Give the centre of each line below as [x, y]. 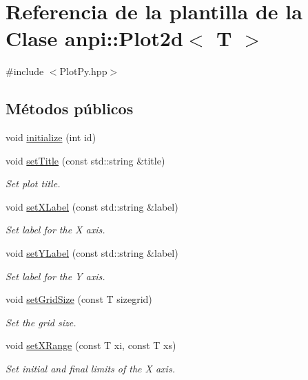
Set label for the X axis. [55, 230]
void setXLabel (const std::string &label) [92, 206]
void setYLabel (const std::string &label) [92, 253]
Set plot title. [33, 183]
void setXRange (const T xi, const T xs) [91, 345]
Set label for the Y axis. [55, 276]
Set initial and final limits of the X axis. [90, 369]
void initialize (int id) [51, 137]
